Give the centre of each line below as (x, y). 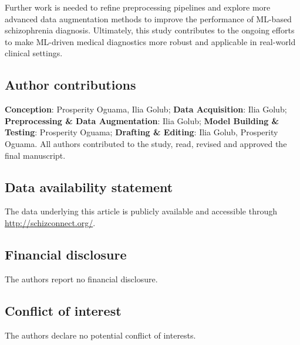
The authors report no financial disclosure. (81, 279)
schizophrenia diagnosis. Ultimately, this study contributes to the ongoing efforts (150, 30)
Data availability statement (89, 187)
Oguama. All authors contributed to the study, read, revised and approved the (146, 143)
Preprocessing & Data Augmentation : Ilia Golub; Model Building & (142, 120)
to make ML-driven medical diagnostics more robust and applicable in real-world (150, 41)
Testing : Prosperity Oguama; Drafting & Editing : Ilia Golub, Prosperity (141, 132)
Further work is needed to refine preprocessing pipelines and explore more (138, 7)
